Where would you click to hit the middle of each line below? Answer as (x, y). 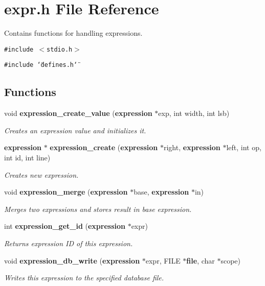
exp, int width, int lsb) (194, 113)
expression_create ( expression (104, 147)
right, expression (192, 147)
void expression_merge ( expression (66, 192)
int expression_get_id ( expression (65, 226)
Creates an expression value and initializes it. (75, 130)
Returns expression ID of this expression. (69, 243)
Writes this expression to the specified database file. (84, 278)
